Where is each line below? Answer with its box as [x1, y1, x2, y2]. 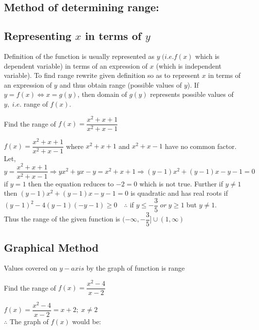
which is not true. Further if [139, 178, 223, 188]
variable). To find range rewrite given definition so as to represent [4, 70, 200, 80]
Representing [4, 28, 72, 43]
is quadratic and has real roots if [130, 188, 228, 198]
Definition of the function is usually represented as [4, 51, 154, 61]
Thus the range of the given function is [4, 214, 120, 224]
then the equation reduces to [28, 178, 114, 188]
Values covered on [4, 263, 57, 273]
